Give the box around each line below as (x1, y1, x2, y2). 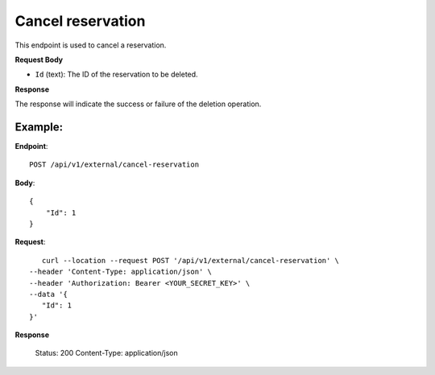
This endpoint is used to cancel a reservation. (14, 40, 167, 50)
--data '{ (29, 290, 68, 299)
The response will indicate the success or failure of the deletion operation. (14, 99, 262, 109)
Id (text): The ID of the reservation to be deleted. (35, 69, 198, 80)
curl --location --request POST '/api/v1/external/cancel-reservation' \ (41, 256, 340, 265)
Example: (14, 120, 64, 134)
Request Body (14, 55, 64, 64)
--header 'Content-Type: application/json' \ (29, 267, 213, 277)
